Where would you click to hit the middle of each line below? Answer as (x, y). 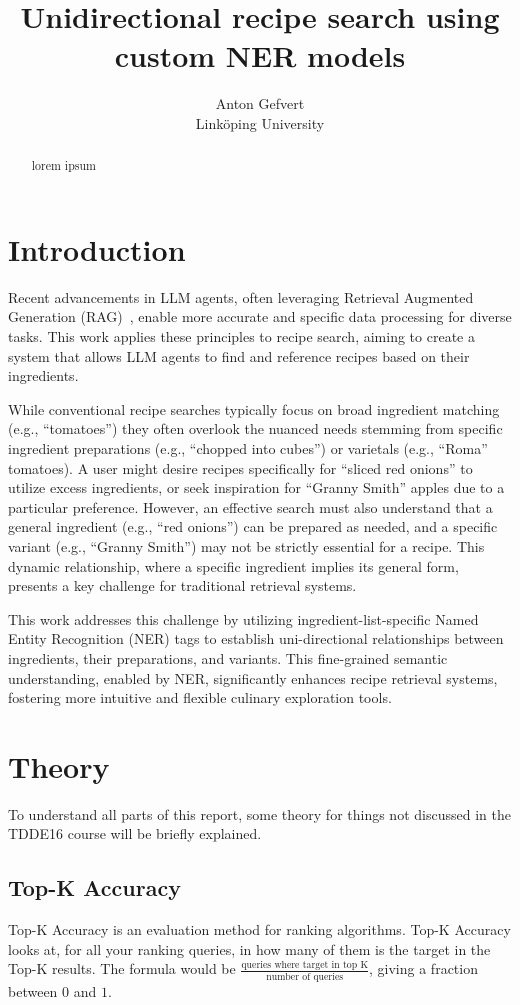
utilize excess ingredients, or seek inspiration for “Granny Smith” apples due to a (256, 487)
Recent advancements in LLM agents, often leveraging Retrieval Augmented (241, 296)
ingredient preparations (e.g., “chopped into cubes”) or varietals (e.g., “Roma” (248, 448)
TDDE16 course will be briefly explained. (135, 833)
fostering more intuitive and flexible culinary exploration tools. (200, 697)
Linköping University (260, 122)
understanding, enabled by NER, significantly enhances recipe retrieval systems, (253, 677)
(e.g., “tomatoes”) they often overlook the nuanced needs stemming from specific (255, 428)
